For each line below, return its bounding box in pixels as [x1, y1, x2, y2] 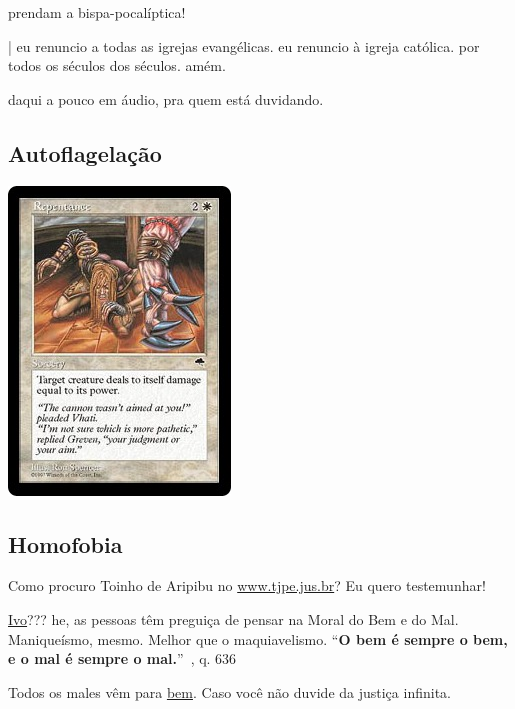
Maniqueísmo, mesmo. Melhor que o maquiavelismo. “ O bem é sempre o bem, [8, 628, 508, 649]
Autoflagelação [8, 137, 162, 168]
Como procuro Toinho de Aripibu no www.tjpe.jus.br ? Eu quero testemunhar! [8, 575, 486, 596]
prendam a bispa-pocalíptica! [8, 2, 186, 22]
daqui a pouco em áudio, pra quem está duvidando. [8, 88, 324, 109]
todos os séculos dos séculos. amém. [8, 55, 226, 76]
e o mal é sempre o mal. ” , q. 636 [8, 648, 237, 669]
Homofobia [8, 528, 123, 559]
